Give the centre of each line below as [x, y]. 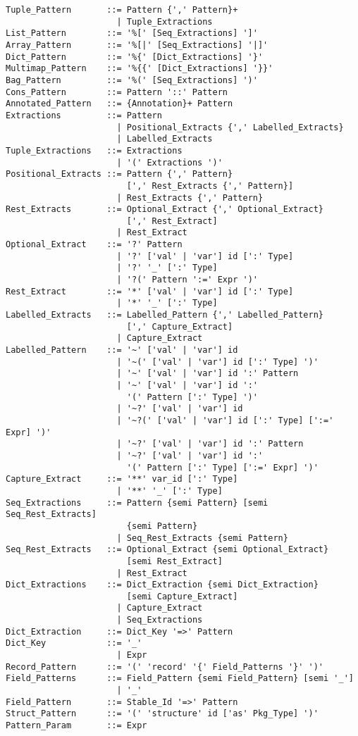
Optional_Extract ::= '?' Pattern [94, 245]
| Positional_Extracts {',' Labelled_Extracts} [230, 127]
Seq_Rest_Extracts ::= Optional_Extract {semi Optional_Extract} [167, 550]
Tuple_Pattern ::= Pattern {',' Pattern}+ [122, 10]
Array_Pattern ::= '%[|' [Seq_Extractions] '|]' [137, 45]
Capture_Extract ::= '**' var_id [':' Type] [122, 479]
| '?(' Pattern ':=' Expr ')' [187, 280]
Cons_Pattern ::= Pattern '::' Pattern [117, 92]
